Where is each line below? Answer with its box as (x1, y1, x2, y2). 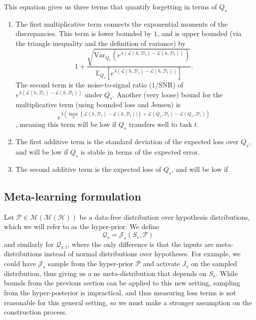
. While (216, 268, 238, 278)
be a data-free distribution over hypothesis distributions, (79, 211, 250, 222)
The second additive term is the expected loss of (15, 163, 161, 174)
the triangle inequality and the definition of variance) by (15, 38, 186, 48)
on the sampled (191, 258, 237, 269)
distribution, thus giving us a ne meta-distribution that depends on (4, 268, 207, 278)
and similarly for (4, 239, 54, 249)
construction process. (4, 307, 67, 317)
